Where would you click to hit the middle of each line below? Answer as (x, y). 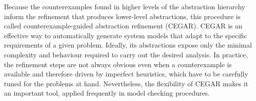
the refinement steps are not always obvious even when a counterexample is (118, 64)
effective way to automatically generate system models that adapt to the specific (126, 35)
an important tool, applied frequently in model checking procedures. (107, 93)
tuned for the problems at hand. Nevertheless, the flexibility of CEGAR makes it (126, 83)
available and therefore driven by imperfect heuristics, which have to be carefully (126, 74)
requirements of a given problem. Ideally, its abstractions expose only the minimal (128, 45)
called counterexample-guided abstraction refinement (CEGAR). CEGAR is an (123, 26)
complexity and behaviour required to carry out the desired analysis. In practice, (126, 54)
